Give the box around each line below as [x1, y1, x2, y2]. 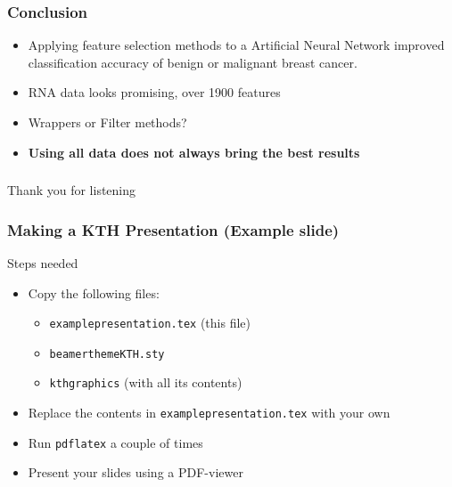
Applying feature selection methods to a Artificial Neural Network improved [28, 36, 445, 54]
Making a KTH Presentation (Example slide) [7, 218, 340, 240]
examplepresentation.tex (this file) [49, 313, 251, 332]
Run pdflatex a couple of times [28, 433, 203, 451]
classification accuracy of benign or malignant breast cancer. [28, 53, 357, 71]
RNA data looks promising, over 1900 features [28, 83, 281, 101]
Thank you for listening [7, 181, 136, 199]
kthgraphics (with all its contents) [49, 373, 242, 392]
